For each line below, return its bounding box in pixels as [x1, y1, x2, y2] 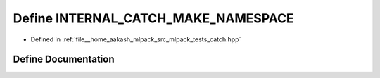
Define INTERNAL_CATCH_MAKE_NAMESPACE [13, 11, 295, 26]
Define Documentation [13, 53, 115, 65]
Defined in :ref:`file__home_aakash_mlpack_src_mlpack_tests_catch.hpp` [30, 35, 241, 44]
